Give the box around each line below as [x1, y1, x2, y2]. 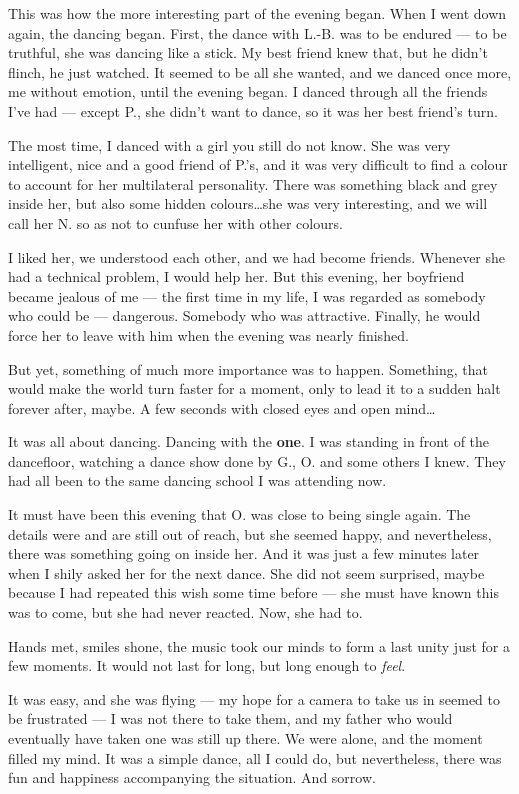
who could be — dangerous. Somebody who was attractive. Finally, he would [8, 305, 481, 326]
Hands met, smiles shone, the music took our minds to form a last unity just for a [8, 635, 510, 656]
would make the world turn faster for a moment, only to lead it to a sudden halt [8, 378, 501, 399]
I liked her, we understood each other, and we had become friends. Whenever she [8, 246, 506, 267]
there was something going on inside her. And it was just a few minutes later [8, 543, 480, 564]
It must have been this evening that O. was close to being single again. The [8, 504, 471, 525]
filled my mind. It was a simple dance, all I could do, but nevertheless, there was [8, 747, 502, 768]
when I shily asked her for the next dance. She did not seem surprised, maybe [8, 562, 485, 583]
